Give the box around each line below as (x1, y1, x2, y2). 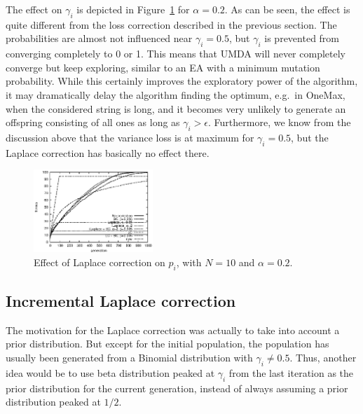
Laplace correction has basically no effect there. (6, 145, 210, 160)
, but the (291, 130, 329, 144)
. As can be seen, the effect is (224, 2, 350, 16)
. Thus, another (289, 350, 357, 365)
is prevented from (264, 31, 340, 46)
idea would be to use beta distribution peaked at (6, 365, 215, 380)
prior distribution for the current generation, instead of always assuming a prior (6, 380, 348, 395)
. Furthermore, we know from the (208, 115, 351, 130)
